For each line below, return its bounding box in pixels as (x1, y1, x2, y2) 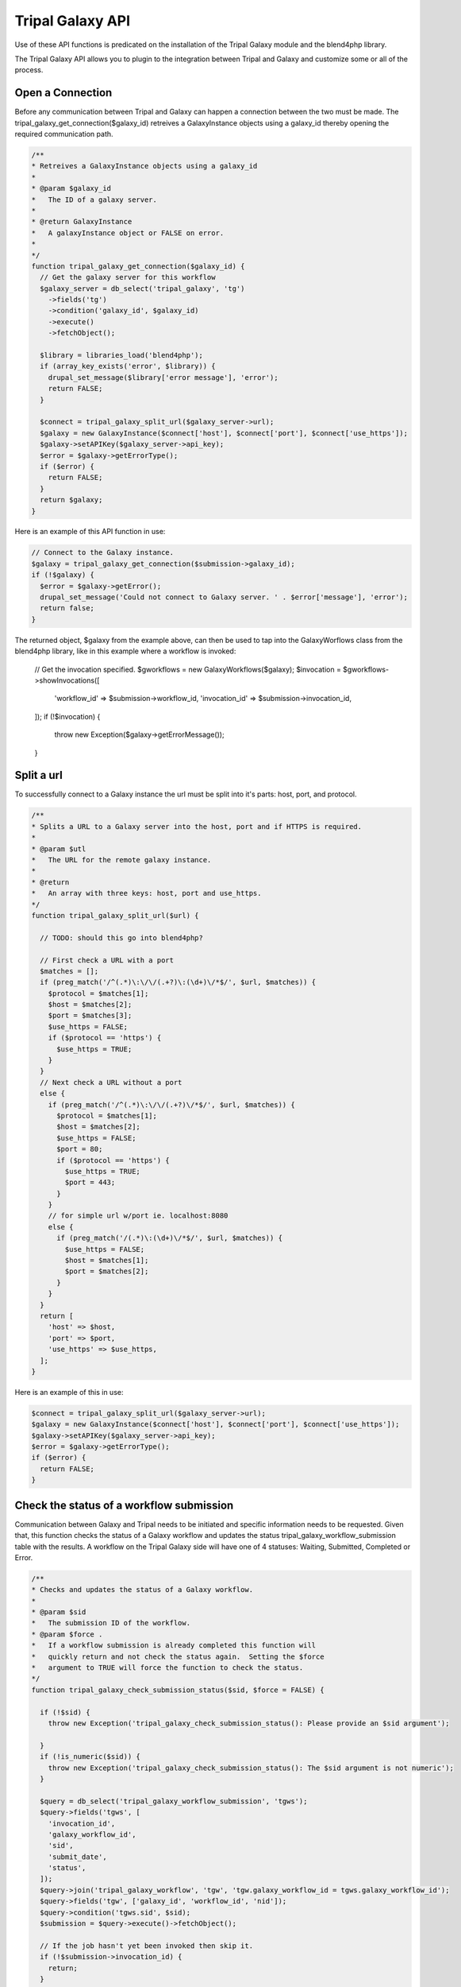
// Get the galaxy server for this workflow (40, 273, 216, 282)
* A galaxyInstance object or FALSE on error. (31, 228, 225, 238)
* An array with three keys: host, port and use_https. (31, 889, 262, 898)
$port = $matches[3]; (48, 1011, 133, 1021)
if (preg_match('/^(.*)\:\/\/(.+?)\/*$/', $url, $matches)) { (48, 1100, 295, 1109)
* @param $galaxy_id (31, 184, 111, 193)
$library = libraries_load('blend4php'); (40, 351, 204, 360)
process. (14, 65, 44, 75)
